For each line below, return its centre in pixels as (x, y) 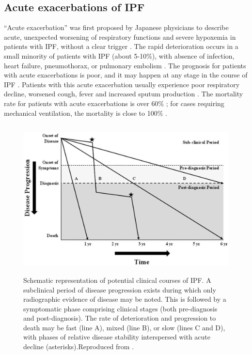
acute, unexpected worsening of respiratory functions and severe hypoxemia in (120, 37)
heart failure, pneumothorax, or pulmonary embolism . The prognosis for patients (125, 65)
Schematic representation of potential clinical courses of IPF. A (117, 280)
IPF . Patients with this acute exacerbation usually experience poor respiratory (122, 84)
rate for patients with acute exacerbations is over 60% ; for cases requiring (114, 103)
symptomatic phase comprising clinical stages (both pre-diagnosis (120, 308)
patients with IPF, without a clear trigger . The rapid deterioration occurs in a (121, 46)
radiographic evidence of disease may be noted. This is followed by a (125, 299)
